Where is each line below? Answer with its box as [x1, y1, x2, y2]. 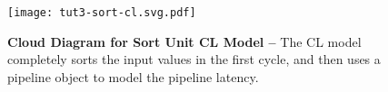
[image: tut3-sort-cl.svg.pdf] [7, 6, 196, 19]
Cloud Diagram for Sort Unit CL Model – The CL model [7, 32, 362, 51]
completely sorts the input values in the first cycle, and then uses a [7, 50, 381, 69]
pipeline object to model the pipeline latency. [7, 67, 259, 86]
